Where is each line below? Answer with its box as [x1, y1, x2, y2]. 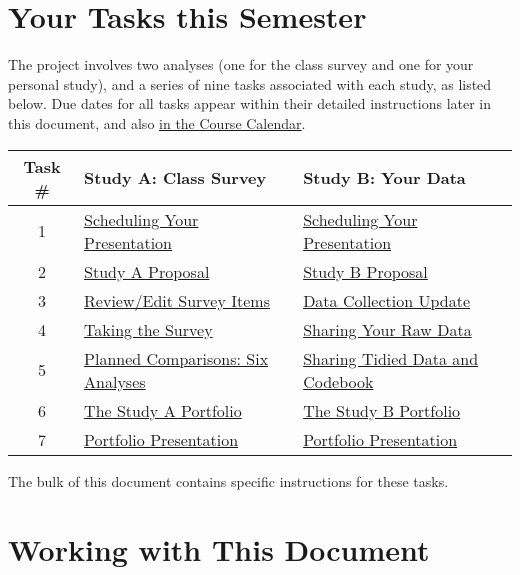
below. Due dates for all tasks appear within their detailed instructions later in [8, 93, 492, 114]
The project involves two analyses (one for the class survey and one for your [8, 54, 474, 75]
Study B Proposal [303, 259, 428, 283]
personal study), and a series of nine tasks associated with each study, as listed [8, 73, 492, 94]
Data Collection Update [303, 288, 471, 312]
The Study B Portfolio [303, 398, 461, 422]
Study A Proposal [84, 259, 210, 283]
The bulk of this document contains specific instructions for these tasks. [8, 470, 449, 491]
